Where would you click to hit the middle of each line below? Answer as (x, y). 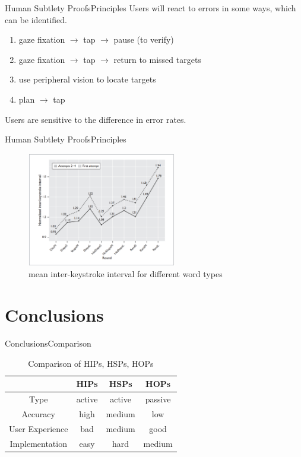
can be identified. (36, 19)
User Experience (39, 428)
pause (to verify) (144, 39)
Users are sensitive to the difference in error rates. (96, 119)
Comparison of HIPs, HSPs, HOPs (91, 363)
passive (158, 399)
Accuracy (38, 413)
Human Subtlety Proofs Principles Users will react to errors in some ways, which (150, 8)
